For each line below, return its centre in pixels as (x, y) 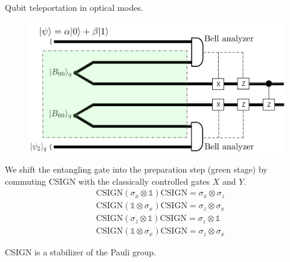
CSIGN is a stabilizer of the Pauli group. (81, 252)
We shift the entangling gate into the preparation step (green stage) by (136, 169)
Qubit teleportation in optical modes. (74, 7)
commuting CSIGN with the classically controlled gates (108, 181)
